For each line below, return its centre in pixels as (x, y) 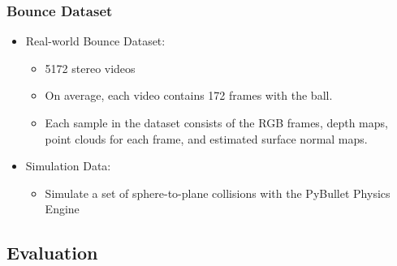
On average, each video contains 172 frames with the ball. (189, 95)
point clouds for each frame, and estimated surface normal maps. (206, 138)
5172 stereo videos (90, 68)
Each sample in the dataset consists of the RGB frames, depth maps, (216, 122)
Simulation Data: (68, 166)
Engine (62, 209)
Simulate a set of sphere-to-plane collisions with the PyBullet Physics (218, 193)
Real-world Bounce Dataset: (95, 41)
